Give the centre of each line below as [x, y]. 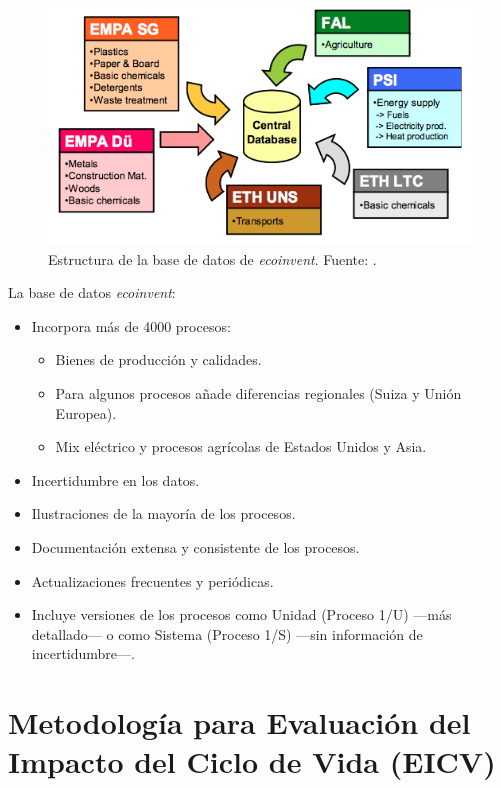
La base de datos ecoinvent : [92, 292]
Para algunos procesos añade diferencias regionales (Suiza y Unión [258, 393]
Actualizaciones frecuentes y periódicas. [152, 580]
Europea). [86, 412]
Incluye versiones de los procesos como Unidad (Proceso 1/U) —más [241, 614]
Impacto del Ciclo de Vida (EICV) [252, 761]
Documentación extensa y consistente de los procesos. [195, 546]
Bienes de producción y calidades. [158, 359]
